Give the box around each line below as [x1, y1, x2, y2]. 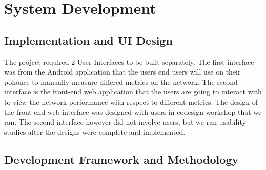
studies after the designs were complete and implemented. [4, 126, 186, 137]
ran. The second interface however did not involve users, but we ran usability [4, 116, 246, 127]
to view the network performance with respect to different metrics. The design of [4, 96, 258, 107]
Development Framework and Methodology [4, 151, 239, 167]
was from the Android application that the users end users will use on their [4, 66, 241, 77]
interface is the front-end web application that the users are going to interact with [4, 86, 262, 97]
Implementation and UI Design [4, 32, 173, 48]
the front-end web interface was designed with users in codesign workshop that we [4, 106, 262, 117]
